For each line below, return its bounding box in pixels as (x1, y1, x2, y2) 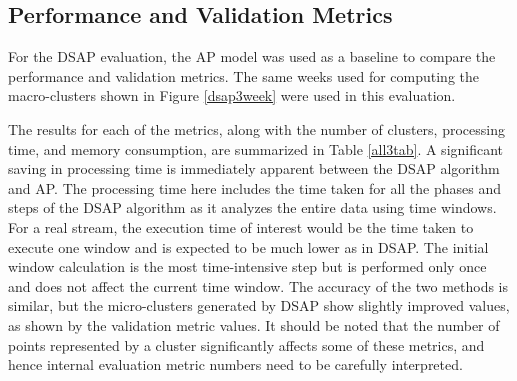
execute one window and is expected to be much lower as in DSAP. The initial (8, 236, 489, 257)
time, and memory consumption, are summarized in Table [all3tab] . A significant (8, 138, 504, 159)
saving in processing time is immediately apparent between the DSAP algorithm (8, 158, 500, 179)
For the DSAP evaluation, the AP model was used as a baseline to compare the (8, 46, 496, 67)
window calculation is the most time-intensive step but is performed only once (8, 256, 487, 277)
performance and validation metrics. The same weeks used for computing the (8, 65, 479, 86)
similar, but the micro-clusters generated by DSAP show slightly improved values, (8, 295, 510, 316)
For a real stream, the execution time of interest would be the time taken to (8, 216, 474, 237)
